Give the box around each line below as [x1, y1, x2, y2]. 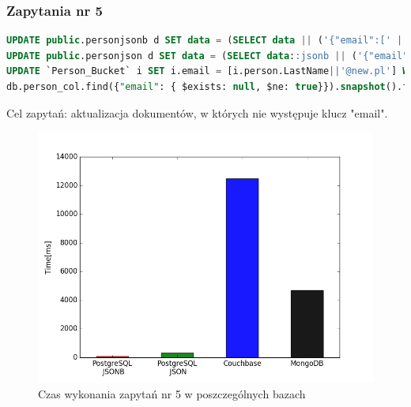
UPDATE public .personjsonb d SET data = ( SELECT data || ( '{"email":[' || [6, 35, 409, 47]
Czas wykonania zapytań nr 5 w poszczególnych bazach [38, 385, 306, 401]
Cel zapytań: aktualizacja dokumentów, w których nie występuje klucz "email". [6, 104, 388, 121]
